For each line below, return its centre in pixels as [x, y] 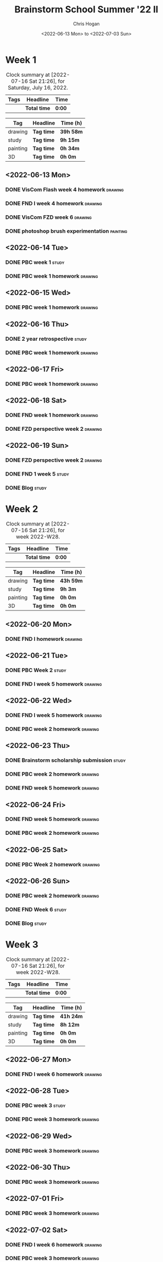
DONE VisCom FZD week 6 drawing [49, 217]
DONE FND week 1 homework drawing [52, 415]
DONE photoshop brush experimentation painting [66, 231]
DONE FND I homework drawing [44, 639]
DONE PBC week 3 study [35, 1106]
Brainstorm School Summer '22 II [86, 10]
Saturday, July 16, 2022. [38, 87]
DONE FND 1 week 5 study [37, 474]
